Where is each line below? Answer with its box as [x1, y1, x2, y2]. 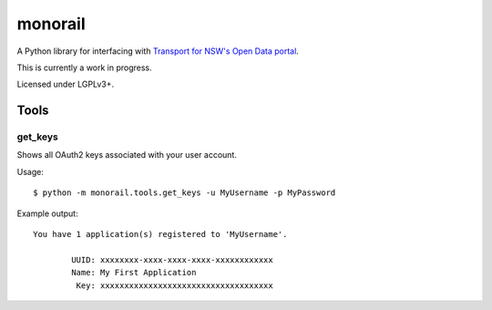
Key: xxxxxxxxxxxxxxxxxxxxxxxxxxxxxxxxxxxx [76, 280, 273, 291]
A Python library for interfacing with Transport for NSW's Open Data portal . [16, 46, 300, 57]
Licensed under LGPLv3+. [16, 78, 114, 90]
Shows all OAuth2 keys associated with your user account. [16, 150, 237, 160]
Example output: [16, 208, 78, 219]
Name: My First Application [71, 267, 197, 278]
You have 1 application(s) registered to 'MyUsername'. [33, 229, 288, 240]
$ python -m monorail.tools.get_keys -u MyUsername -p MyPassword [33, 188, 336, 198]
